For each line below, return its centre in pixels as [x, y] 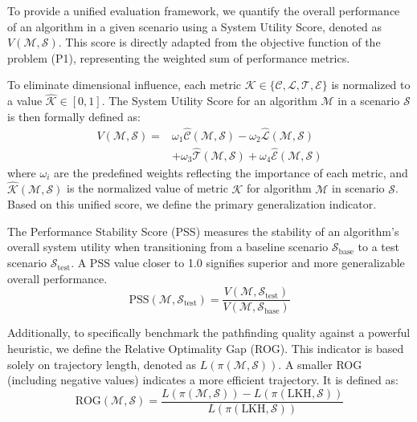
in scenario [358, 188]
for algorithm [279, 188]
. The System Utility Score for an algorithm [209, 101]
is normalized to [371, 85]
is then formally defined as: [74, 116]
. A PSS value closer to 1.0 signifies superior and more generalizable [238, 263]
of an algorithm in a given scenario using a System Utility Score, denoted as [194, 26]
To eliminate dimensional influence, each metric [124, 85]
